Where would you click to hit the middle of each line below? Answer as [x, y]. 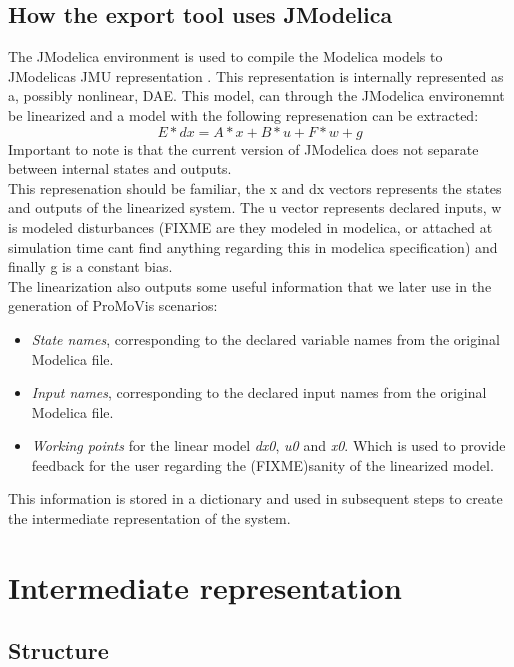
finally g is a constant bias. [90, 266]
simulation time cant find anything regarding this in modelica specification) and [253, 246]
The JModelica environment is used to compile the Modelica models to [225, 56]
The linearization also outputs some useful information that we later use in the [250, 285]
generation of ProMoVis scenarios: [113, 305]
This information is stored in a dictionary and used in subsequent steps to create [255, 498]
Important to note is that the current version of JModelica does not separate [243, 148]
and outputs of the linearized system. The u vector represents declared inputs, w [255, 207]
